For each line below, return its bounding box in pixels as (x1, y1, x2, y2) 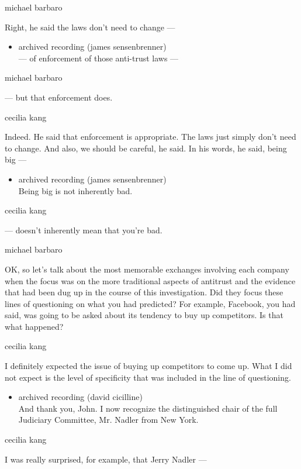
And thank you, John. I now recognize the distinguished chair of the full (18, 402, 278, 414)
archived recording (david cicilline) (18, 391, 143, 403)
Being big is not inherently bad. (18, 184, 133, 196)
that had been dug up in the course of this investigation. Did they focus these (5, 286, 283, 298)
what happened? (5, 320, 64, 332)
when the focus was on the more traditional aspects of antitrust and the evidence (5, 274, 296, 287)
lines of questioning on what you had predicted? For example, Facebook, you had (5, 297, 296, 309)
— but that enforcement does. (5, 91, 113, 103)
